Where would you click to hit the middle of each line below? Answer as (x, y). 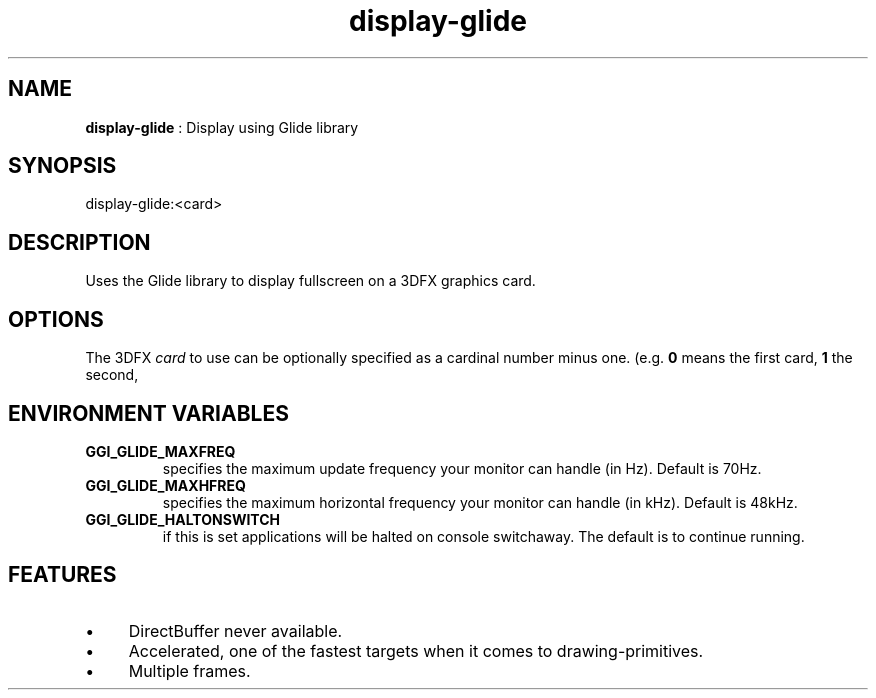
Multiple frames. (189, 670)
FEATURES (62, 575)
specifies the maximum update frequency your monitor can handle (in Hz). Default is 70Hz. (462, 468)
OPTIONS (56, 319)
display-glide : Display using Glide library (222, 127)
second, (112, 375)
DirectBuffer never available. (235, 630)
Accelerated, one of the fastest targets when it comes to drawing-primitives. (416, 650)
